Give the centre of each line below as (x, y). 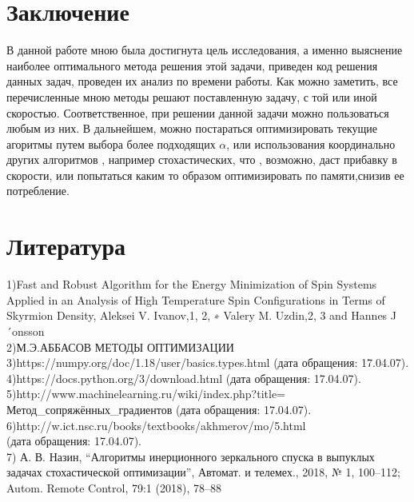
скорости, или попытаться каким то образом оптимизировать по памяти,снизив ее (205, 175)
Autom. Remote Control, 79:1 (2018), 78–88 (114, 487)
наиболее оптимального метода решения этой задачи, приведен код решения (192, 65)
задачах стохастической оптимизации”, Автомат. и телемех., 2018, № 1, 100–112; (203, 472)
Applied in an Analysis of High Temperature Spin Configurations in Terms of (196, 299)
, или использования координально (311, 143)
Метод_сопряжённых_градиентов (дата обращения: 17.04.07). (159, 409)
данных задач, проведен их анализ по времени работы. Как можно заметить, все (202, 81)
